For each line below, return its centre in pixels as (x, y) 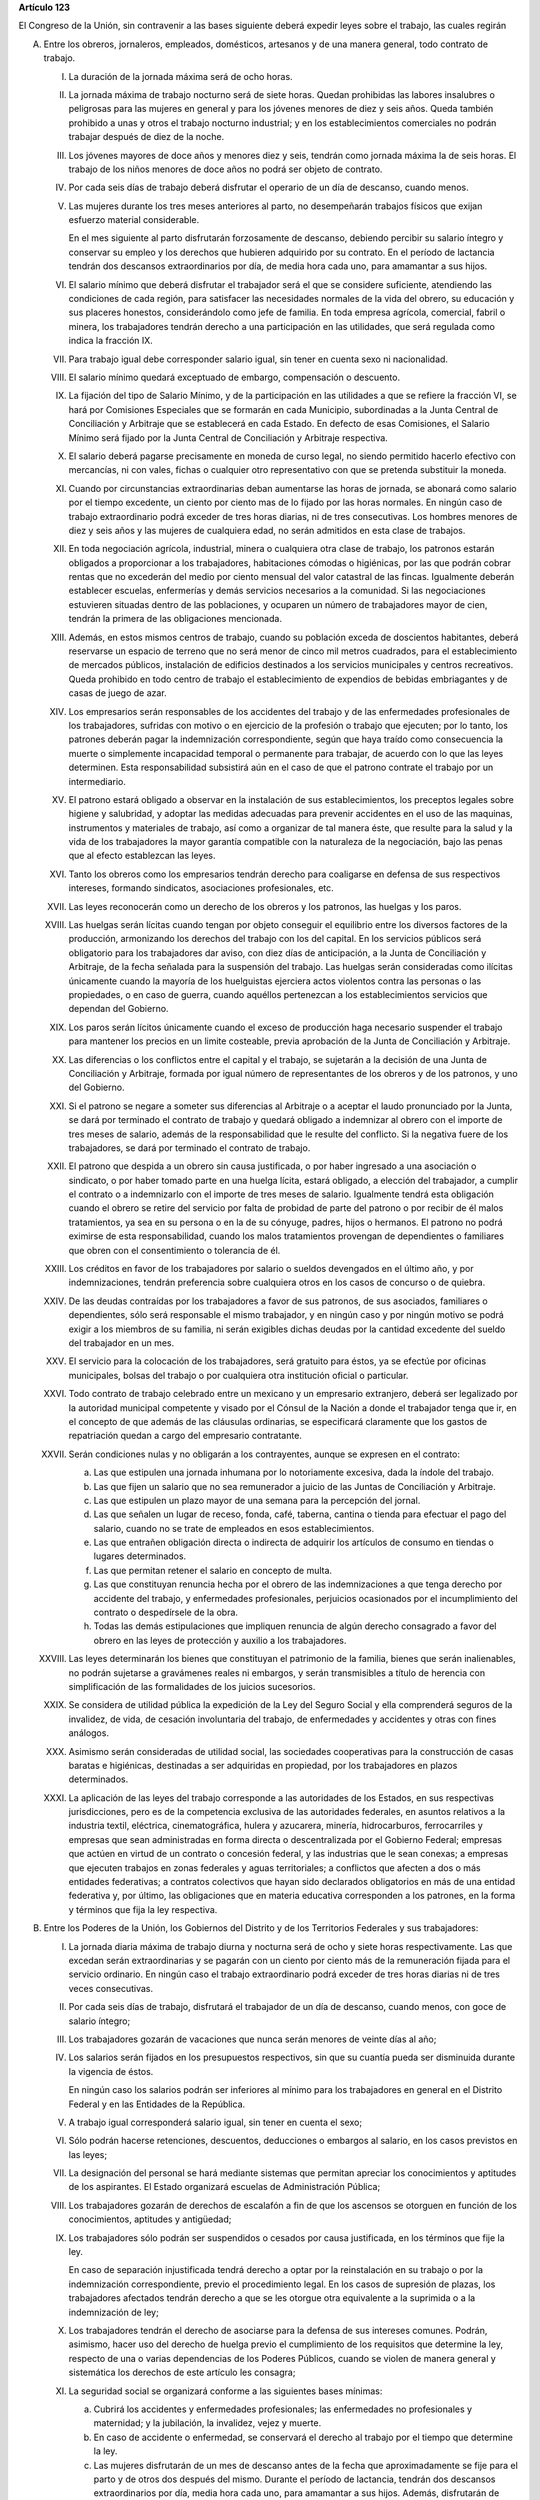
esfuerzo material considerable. (134, 220)
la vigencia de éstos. (111, 2071)
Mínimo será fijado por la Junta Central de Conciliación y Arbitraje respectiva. (228, 437)
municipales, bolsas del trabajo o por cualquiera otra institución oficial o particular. (238, 1375)
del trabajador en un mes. (121, 1342)
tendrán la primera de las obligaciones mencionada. (175, 619)
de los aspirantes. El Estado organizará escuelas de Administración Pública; (224, 2187)
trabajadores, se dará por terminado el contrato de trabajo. (189, 1147)
